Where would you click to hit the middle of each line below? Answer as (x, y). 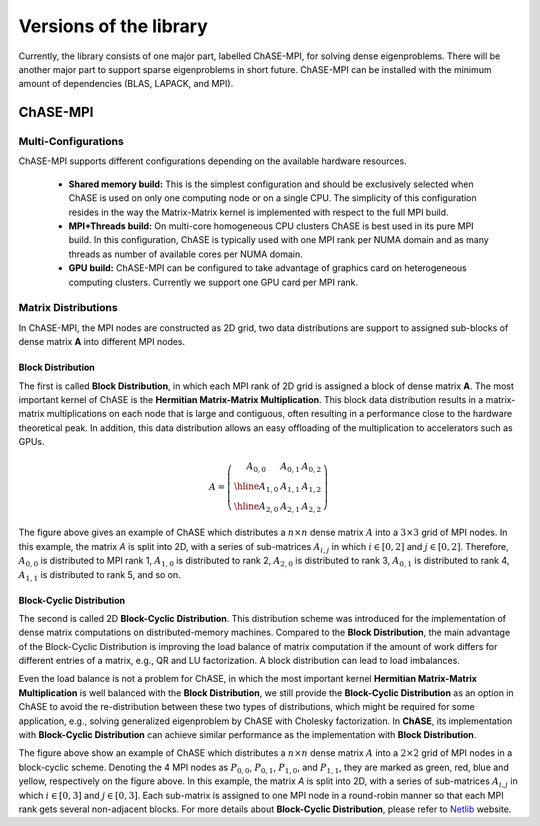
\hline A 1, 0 (256, 487)
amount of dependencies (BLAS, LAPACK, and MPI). (126, 84)
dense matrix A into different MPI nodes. (102, 342)
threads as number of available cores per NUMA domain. (186, 254)
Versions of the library (113, 26)
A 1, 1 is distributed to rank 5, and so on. (100, 575)
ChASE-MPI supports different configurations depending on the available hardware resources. (212, 161)
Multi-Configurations (71, 142)
